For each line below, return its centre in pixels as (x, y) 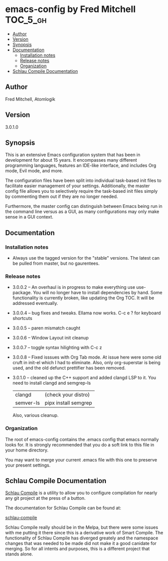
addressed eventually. (35, 303)
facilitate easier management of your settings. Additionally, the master (78, 186)
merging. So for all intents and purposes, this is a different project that (77, 549)
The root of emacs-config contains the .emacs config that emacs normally (82, 439)
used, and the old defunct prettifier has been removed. (69, 368)
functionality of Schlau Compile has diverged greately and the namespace (82, 538)
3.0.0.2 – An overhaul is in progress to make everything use (74, 287)
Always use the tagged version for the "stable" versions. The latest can (86, 258)
